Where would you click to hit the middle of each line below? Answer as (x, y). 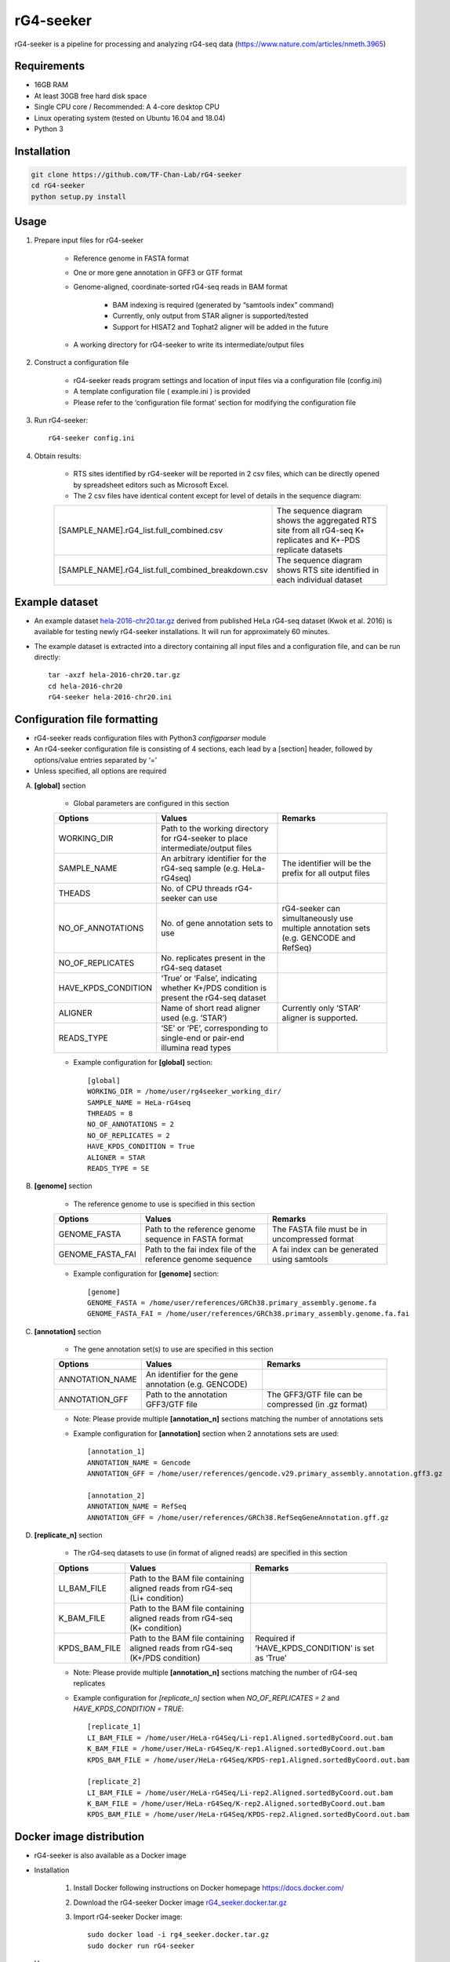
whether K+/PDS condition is (214, 988)
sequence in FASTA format (194, 1239)
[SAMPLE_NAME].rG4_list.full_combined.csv (141, 531)
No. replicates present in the (213, 958)
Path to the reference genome (201, 1230)
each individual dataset (319, 580)
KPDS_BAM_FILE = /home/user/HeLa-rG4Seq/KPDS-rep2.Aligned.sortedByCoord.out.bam (249, 1814)
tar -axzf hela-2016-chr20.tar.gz (114, 675)
